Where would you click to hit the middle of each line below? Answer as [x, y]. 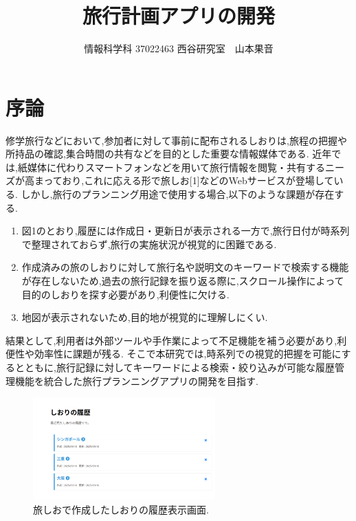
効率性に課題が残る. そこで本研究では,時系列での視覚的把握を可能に [188, 354]
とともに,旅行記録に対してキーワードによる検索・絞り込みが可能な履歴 [175, 367]
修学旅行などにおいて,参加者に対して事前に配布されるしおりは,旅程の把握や [176, 140]
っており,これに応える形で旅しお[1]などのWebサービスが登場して [189, 180]
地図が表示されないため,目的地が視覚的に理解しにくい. [145, 317]
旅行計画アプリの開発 [178, 15]
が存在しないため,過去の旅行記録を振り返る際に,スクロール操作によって [183, 280]
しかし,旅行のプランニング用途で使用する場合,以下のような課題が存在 [178, 194]
